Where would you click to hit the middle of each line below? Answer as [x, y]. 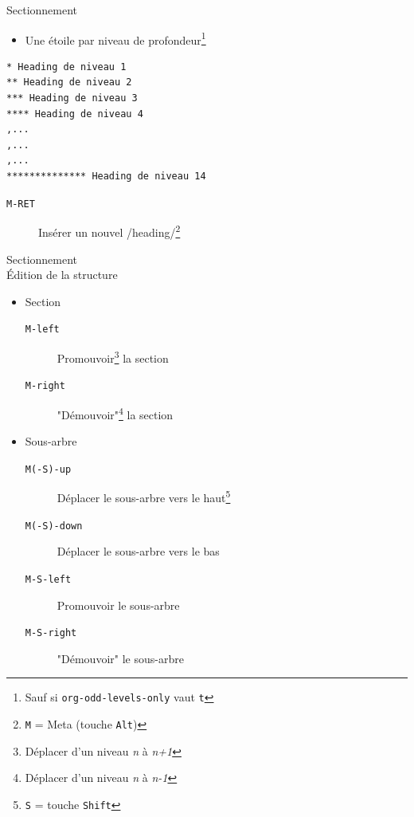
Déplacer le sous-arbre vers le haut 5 [144, 496]
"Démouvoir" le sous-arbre [120, 658]
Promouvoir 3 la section [113, 356]
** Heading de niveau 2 [69, 82]
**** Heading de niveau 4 [75, 114]
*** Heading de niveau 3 [72, 98]
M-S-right [51, 633]
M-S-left [48, 579]
